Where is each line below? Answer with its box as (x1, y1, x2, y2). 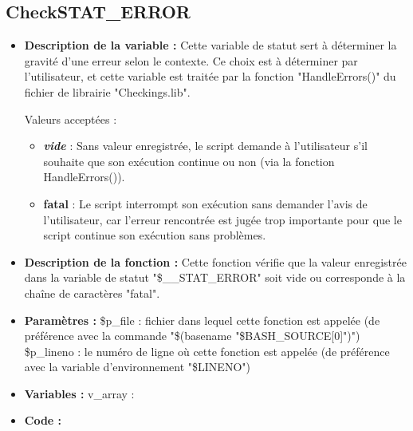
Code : (24, 412, 62, 429)
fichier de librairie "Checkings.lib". (24, 83, 191, 100)
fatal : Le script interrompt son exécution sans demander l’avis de (43, 195, 368, 212)
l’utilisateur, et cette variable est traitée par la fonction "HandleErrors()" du (24, 68, 396, 85)
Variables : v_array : (24, 385, 135, 401)
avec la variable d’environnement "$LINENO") (24, 358, 250, 375)
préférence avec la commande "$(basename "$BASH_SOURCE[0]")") (24, 327, 360, 344)
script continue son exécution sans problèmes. (43, 227, 266, 243)
